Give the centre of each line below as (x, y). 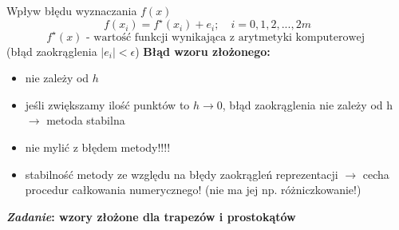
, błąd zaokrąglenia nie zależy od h (308, 104)
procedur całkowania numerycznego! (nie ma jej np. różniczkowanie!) (193, 190)
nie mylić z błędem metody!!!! (98, 147)
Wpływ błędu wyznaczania (72, 10)
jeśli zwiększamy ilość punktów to (107, 104)
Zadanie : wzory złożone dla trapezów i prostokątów (151, 216)
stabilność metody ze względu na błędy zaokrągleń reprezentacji (182, 174)
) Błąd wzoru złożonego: (203, 51)
